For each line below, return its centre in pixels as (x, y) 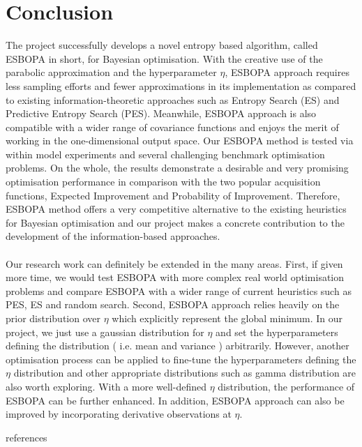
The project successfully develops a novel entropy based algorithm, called (162, 45)
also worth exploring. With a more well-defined (106, 386)
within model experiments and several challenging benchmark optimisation (165, 154)
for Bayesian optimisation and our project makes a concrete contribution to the (175, 222)
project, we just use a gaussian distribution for (105, 332)
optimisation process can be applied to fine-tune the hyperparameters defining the (181, 359)
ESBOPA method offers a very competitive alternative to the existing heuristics (176, 209)
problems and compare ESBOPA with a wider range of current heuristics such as (179, 290)
